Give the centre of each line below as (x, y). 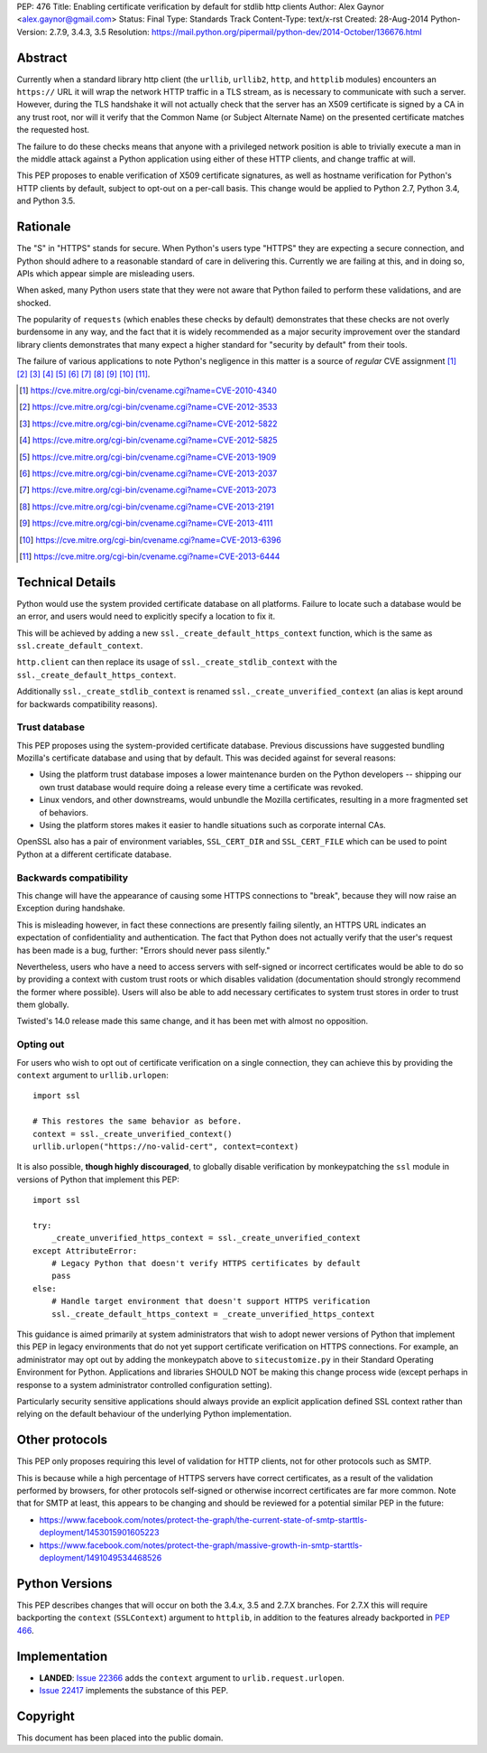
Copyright (46, 1716)
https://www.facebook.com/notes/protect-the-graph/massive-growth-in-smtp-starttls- (201, 1545)
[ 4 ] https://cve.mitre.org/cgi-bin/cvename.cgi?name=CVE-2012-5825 (149, 440)
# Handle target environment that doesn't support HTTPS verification (211, 1301)
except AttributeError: (85, 1250)
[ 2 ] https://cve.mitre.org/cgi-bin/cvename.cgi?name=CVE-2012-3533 (148, 407)
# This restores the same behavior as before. (138, 1121)
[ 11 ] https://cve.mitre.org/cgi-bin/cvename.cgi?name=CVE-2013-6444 (150, 556)
